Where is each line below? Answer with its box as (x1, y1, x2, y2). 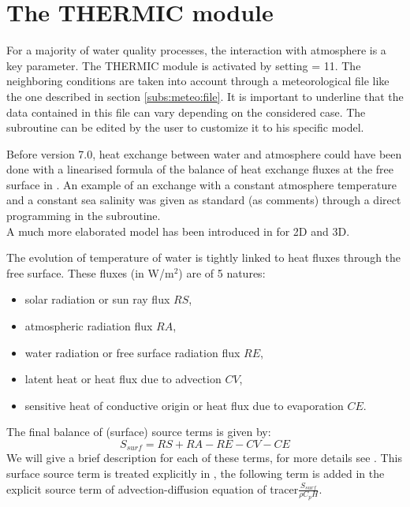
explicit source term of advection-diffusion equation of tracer (6, 480, 299, 497)
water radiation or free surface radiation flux (24, 344, 240, 360)
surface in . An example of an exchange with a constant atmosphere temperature (6, 176, 397, 192)
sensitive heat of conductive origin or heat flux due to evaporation (24, 397, 344, 413)
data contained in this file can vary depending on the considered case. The (6, 103, 366, 120)
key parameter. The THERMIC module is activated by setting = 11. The (6, 57, 361, 73)
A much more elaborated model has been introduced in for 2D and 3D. (6, 222, 350, 239)
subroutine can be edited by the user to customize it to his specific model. (6, 119, 364, 136)
